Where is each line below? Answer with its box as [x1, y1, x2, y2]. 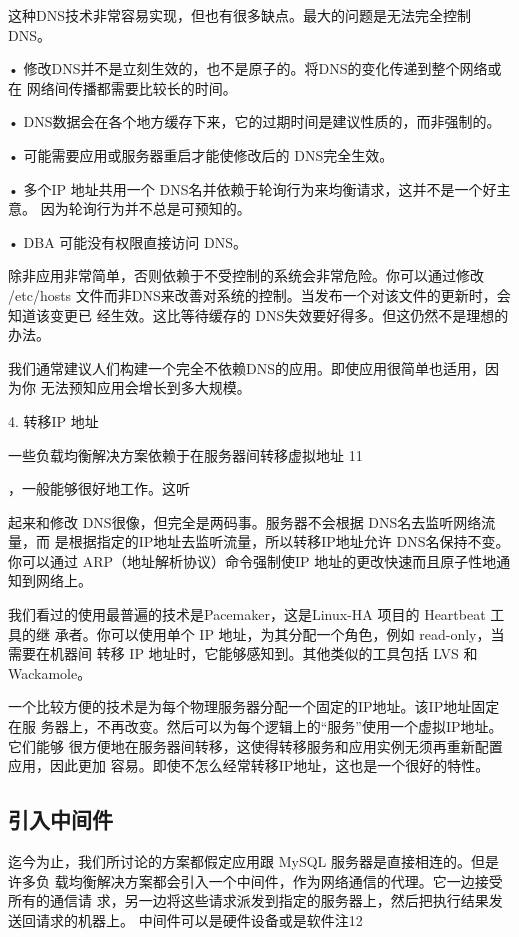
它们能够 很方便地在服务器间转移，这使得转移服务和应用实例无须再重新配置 [8, 735, 503, 756]
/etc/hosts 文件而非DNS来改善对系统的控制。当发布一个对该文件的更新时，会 [8, 284, 511, 305]
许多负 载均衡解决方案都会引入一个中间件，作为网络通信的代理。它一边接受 [8, 870, 503, 891]
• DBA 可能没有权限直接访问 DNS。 [8, 231, 247, 252]
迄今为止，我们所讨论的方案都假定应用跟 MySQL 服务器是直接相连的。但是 [8, 851, 499, 872]
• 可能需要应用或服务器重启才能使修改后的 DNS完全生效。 [8, 144, 394, 165]
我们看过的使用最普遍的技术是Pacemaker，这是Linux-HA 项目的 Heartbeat [8, 604, 486, 625]
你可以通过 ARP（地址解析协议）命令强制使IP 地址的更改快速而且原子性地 [8, 550, 497, 571]
